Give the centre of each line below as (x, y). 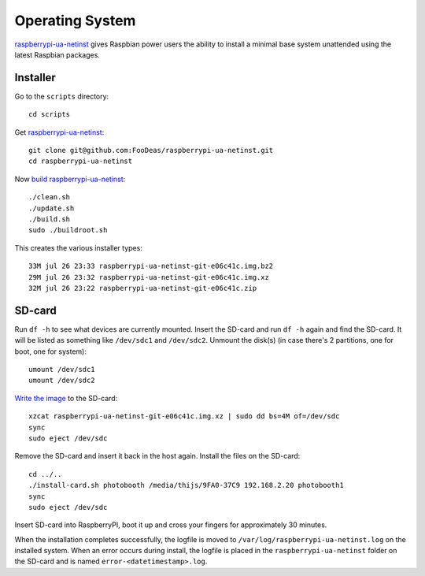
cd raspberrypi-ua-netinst (81, 161)
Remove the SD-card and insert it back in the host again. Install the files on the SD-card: (157, 456)
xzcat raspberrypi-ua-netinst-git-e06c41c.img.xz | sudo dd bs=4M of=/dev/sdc (184, 416)
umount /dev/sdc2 (62, 381)
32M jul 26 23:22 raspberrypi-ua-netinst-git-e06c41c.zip (143, 288)
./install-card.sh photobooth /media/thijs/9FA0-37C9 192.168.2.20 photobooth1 (186, 485)
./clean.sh (50, 197)
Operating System (75, 20)
